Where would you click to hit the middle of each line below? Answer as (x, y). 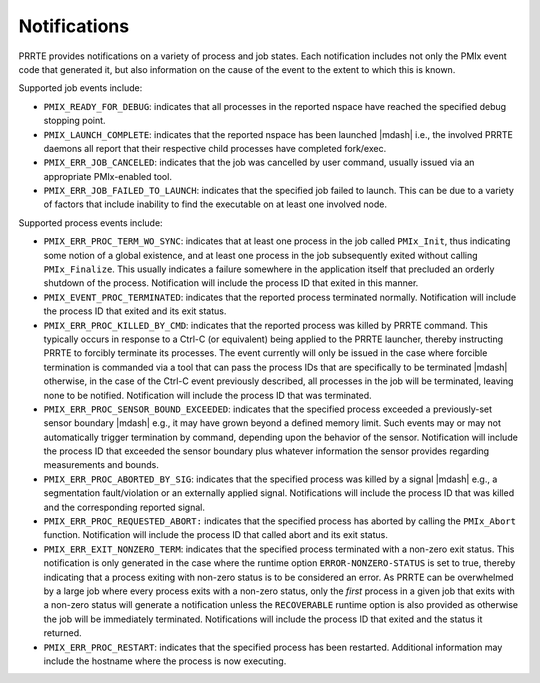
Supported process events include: (91, 222)
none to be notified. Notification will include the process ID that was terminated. (207, 395)
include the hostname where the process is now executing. (165, 661)
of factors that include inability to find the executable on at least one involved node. (215, 204)
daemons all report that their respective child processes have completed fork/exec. (215, 148)
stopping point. (74, 121)
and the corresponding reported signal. (124, 507)
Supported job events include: (80, 88)
